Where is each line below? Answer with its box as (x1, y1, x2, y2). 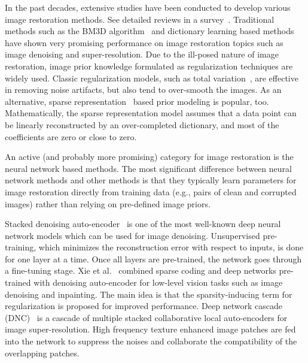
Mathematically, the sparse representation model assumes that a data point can (5, 107, 297, 119)
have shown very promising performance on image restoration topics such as (5, 36, 283, 49)
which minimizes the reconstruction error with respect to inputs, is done (38, 241, 304, 253)
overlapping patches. (5, 346, 80, 359)
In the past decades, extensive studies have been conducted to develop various (5, 1, 291, 13)
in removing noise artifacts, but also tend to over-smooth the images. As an (5, 83, 282, 96)
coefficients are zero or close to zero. (5, 130, 137, 143)
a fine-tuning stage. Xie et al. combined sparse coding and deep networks (5, 264, 276, 277)
